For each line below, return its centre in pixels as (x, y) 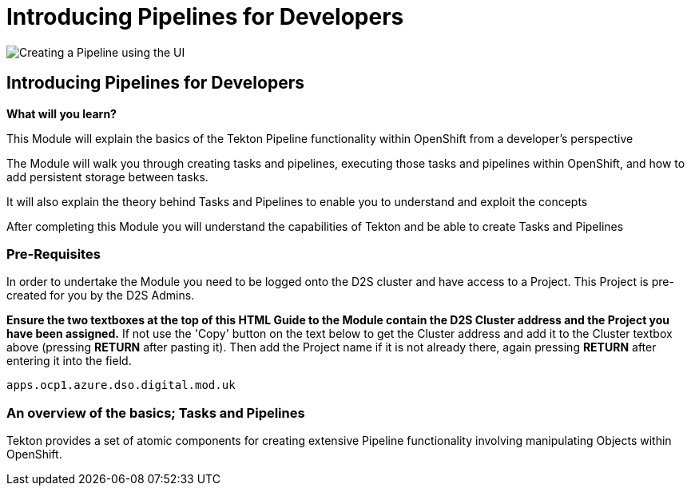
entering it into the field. (69, 361)
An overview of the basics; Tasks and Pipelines (156, 413)
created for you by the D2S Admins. (101, 296)
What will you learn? (62, 113)
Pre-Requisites (54, 254)
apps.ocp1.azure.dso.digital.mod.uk (121, 385)
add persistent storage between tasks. (107, 177)
